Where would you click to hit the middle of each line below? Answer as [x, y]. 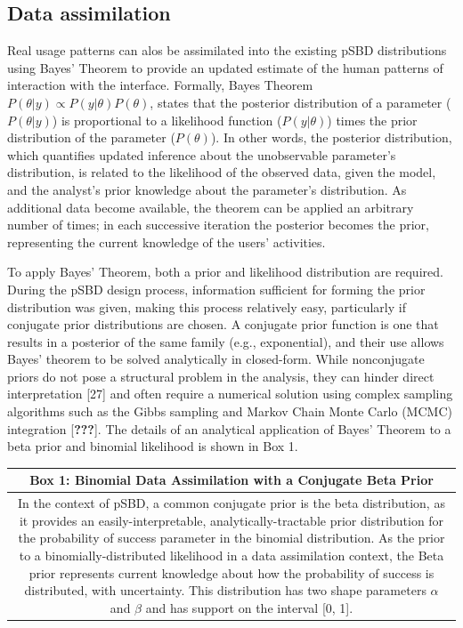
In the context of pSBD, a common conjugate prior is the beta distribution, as [231, 503]
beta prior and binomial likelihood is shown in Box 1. [153, 446]
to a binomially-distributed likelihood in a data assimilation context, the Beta [231, 555]
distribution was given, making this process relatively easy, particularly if [207, 306]
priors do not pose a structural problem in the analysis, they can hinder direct [221, 376]
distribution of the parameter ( [91, 137]
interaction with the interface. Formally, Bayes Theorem [160, 85]
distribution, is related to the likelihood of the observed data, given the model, [222, 172]
